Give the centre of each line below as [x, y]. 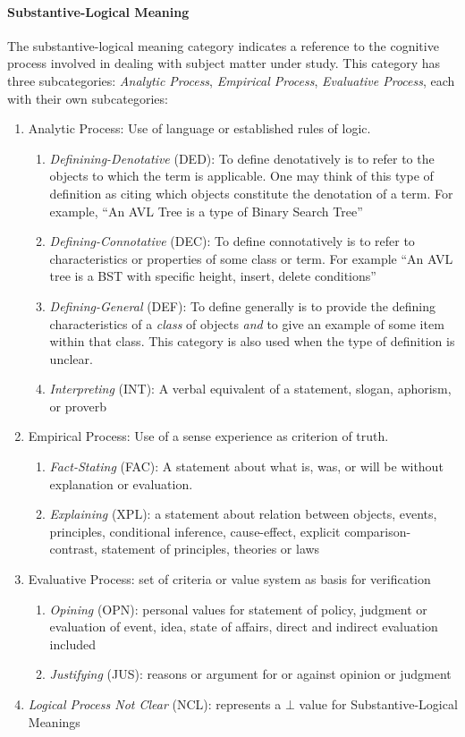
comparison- [378, 531]
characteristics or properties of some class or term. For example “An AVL [251, 258]
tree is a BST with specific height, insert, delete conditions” [213, 276]
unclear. [71, 358]
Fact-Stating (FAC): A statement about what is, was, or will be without [246, 466]
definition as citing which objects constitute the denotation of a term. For [251, 193]
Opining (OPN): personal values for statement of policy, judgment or [238, 609]
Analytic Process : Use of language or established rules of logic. [199, 128]
